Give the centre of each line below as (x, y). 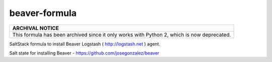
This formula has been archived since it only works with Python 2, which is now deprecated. (122, 34)
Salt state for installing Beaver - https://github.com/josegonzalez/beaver (84, 53)
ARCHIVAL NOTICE (36, 28)
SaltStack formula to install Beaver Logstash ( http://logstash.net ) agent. (85, 44)
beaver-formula (43, 13)
